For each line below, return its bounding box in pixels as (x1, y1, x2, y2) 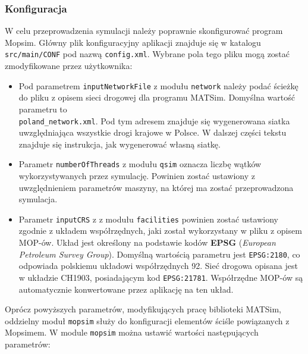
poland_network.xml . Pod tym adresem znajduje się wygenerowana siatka (18, 114, 290, 127)
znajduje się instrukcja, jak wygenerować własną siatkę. (18, 137, 221, 150)
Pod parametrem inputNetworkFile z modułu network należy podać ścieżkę (18, 79, 298, 92)
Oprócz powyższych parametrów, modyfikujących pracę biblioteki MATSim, (5, 303, 281, 315)
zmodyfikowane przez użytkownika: (5, 59, 133, 72)
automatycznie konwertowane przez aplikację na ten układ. (18, 283, 234, 295)
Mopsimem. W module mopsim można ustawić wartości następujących (5, 326, 259, 339)
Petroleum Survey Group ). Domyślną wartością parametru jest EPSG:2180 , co (18, 248, 300, 260)
